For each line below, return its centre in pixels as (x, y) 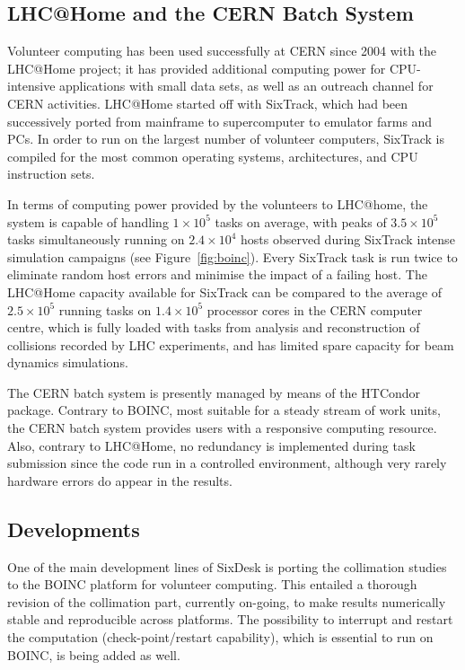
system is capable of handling (88, 221)
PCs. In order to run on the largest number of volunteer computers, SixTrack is (226, 139)
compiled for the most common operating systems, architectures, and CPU (213, 156)
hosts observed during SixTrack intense (348, 239)
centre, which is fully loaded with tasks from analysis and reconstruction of (214, 327)
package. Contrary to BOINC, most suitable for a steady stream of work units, (224, 410)
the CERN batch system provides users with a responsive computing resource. (222, 428)
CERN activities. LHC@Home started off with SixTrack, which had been (208, 103)
